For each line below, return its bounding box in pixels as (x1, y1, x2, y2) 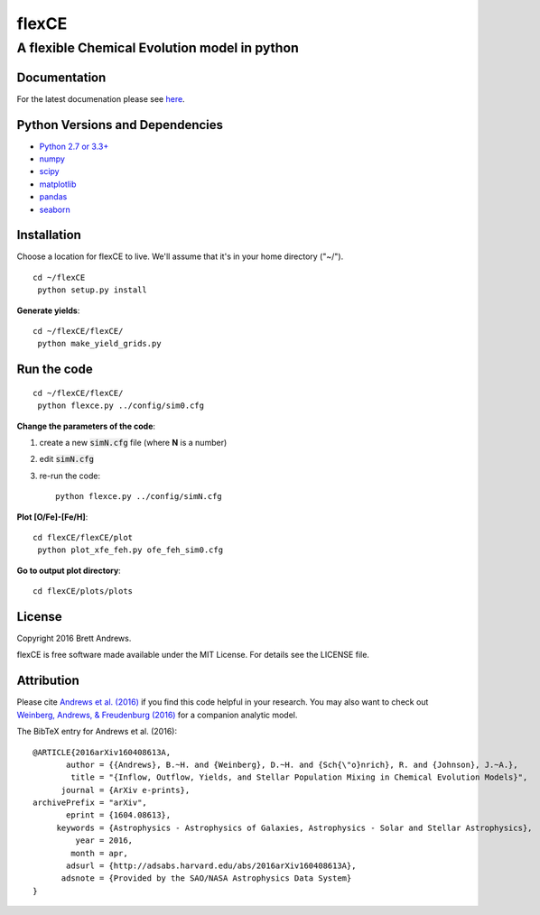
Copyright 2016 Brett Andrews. (16, 633, 132, 644)
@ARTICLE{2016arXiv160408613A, (33, 747, 172, 757)
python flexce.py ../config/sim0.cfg (37, 401, 205, 411)
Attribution (16, 673, 80, 689)
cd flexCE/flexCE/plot (33, 532, 134, 542)
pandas (39, 191, 68, 202)
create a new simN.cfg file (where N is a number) (39, 438, 228, 448)
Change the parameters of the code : (16, 421, 156, 431)
